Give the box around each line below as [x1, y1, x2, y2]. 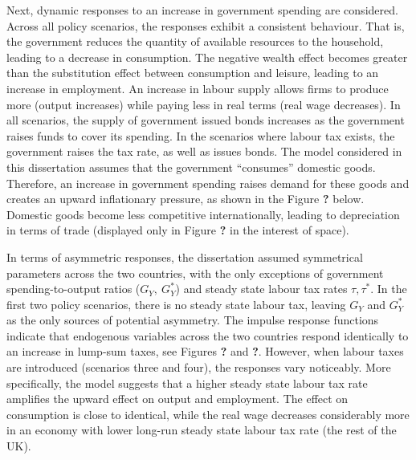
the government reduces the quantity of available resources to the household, [6, 33, 384, 50]
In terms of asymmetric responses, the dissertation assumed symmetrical [6, 248, 363, 265]
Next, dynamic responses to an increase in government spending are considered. [6, 2, 398, 18]
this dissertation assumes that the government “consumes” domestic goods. [6, 158, 376, 175]
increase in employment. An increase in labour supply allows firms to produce [6, 79, 389, 96]
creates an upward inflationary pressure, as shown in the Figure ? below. [6, 190, 365, 207]
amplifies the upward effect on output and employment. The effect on [6, 390, 349, 407]
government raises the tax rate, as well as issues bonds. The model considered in [6, 143, 402, 160]
